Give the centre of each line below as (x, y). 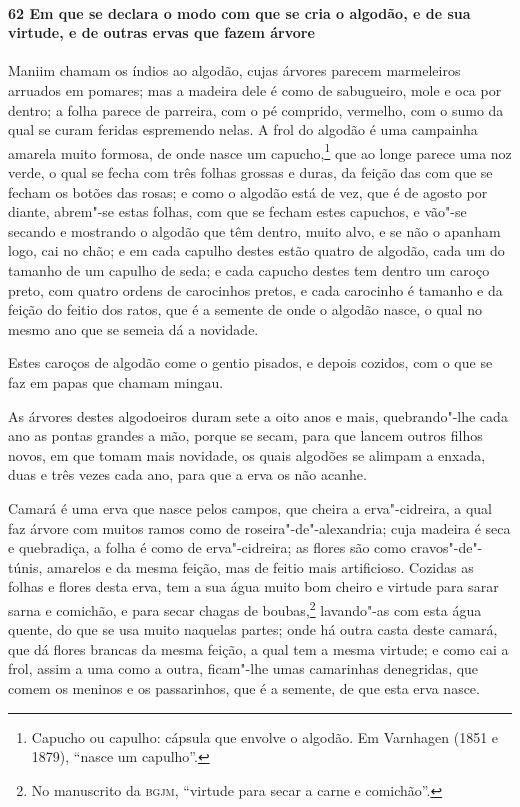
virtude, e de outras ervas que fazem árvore (161, 32)
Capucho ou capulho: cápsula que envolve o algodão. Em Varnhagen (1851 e (265, 736)
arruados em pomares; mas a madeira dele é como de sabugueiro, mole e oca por (255, 89)
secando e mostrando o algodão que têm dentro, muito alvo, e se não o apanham (254, 230)
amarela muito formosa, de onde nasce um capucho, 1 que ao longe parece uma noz (260, 151)
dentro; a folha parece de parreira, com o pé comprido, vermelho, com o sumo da (256, 109)
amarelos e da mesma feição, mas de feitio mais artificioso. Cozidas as (260, 566)
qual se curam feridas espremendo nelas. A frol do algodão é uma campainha (243, 129)
